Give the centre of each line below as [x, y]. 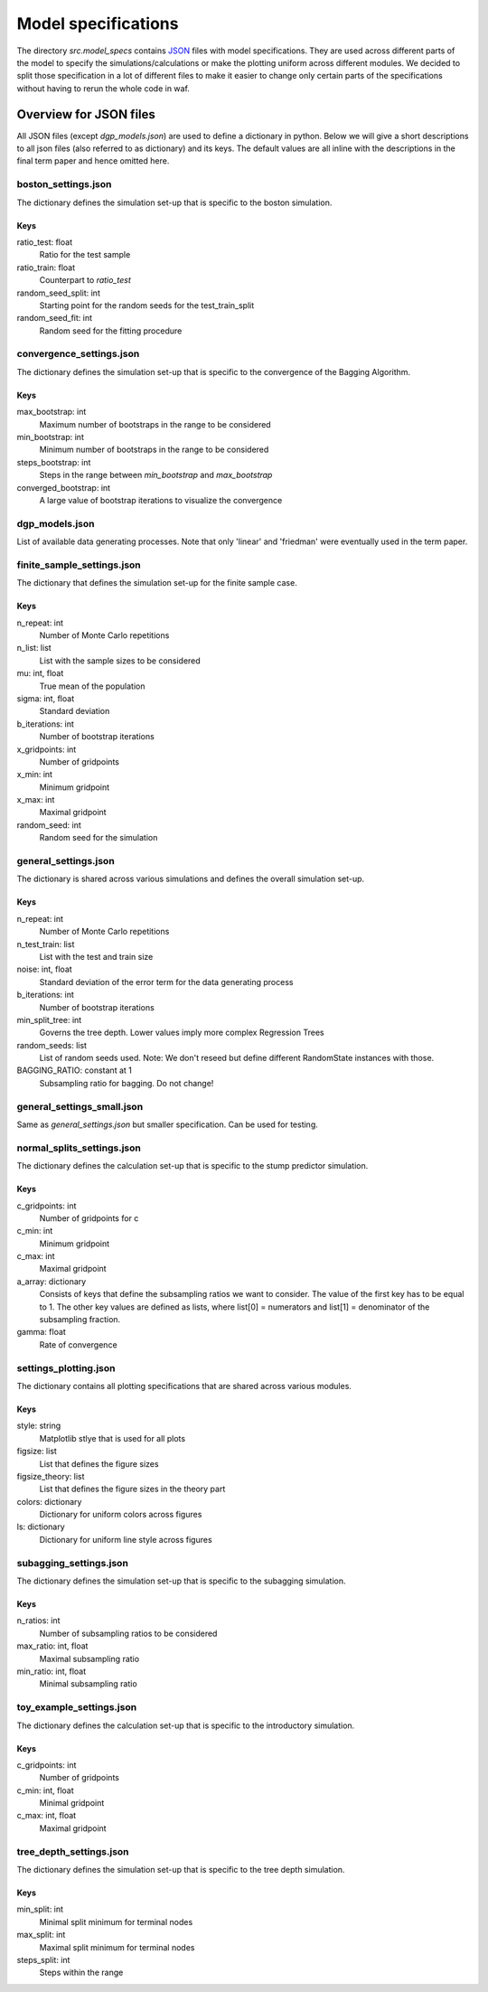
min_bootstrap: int [51, 437]
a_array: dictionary [52, 1281]
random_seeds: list [52, 1045]
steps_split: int [43, 1959]
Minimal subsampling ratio [88, 1684]
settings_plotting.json [66, 1367]
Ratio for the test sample [85, 255]
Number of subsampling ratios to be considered [128, 1633]
